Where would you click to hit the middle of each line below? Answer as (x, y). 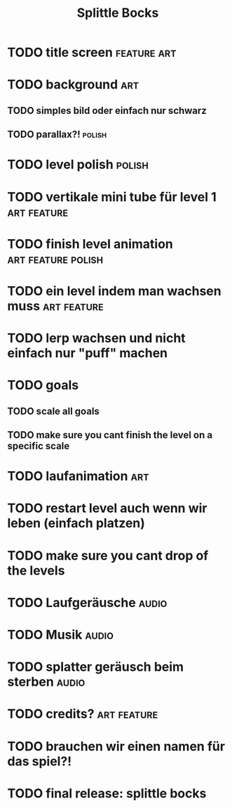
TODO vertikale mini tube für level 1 (112, 197)
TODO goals (43, 385)
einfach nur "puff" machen (88, 353)
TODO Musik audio (61, 635)
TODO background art (73, 85)
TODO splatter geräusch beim (96, 667)
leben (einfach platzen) (76, 524)
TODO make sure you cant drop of (108, 555)
